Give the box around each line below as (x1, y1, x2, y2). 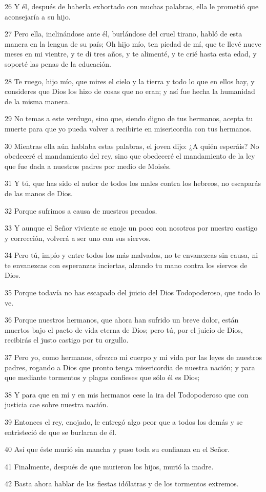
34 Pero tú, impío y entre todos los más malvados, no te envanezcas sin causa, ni (5, 250, 258, 260)
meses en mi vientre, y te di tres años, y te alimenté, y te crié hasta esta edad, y (5, 48, 257, 59)
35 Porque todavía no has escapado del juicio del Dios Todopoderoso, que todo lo (5, 287, 260, 298)
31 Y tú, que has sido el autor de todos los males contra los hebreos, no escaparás (5, 178, 261, 188)
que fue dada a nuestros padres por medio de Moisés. (5, 160, 171, 171)
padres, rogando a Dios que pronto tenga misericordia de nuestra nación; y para (5, 362, 255, 372)
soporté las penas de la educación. (5, 58, 111, 69)
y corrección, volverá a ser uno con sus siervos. (5, 232, 151, 243)
